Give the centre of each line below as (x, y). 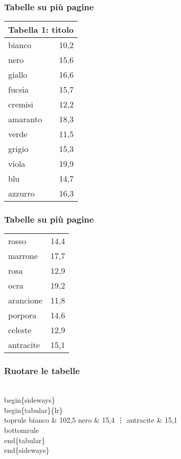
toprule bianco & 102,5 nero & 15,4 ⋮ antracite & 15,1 (91, 420)
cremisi (21, 104)
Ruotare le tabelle (42, 371)
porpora (22, 315)
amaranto (25, 119)
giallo (18, 75)
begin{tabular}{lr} (33, 410)
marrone (23, 256)
